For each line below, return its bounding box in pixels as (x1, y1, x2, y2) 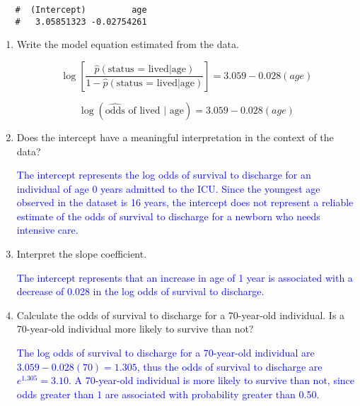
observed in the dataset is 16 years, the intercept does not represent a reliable (16, 195, 354, 210)
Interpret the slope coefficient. (16, 246, 147, 261)
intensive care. (16, 222, 79, 237)
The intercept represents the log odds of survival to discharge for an (16, 167, 311, 182)
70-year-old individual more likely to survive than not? (16, 321, 254, 336)
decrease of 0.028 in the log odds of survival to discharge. (16, 284, 265, 299)
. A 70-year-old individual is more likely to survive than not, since (69, 373, 355, 388)
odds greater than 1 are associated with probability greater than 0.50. (16, 386, 320, 401)
